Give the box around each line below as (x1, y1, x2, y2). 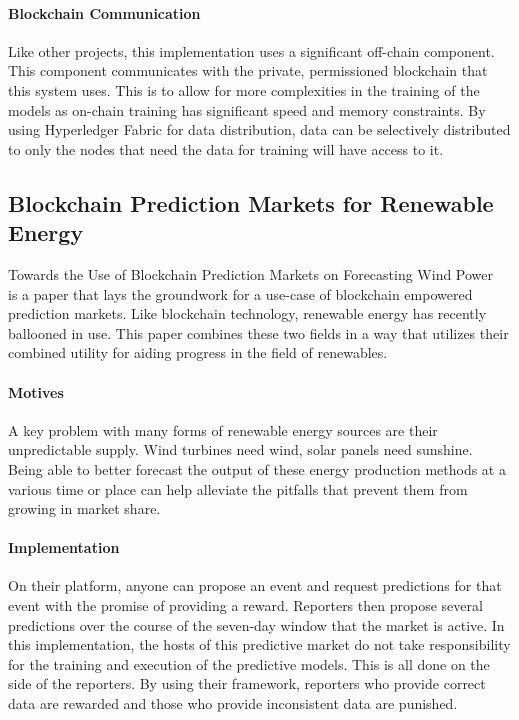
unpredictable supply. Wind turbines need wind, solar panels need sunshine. (8, 439, 473, 460)
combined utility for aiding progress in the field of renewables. (8, 342, 388, 363)
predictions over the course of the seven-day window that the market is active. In (8, 614, 505, 635)
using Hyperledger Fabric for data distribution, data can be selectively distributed (8, 119, 511, 140)
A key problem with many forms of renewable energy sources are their (8, 419, 438, 440)
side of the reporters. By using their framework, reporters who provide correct (8, 673, 486, 694)
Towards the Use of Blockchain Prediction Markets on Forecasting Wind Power (8, 263, 494, 284)
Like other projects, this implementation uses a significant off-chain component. (8, 40, 495, 61)
